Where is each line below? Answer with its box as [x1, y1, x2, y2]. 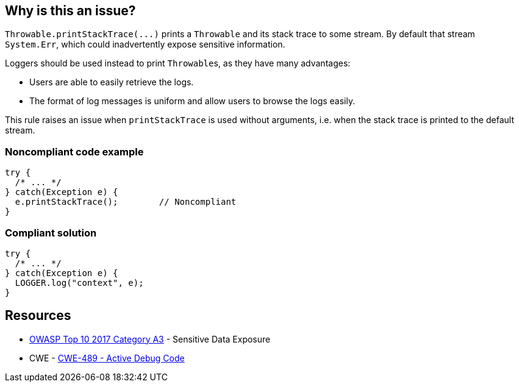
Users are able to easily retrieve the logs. [29, 77, 194, 88]
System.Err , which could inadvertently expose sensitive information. [5, 39, 285, 50]
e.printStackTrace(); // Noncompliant [15, 197, 237, 207]
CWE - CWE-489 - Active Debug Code [29, 352, 185, 363]
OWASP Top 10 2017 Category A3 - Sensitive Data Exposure [29, 333, 271, 344]
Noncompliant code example [5, 145, 144, 158]
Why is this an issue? [5, 3, 136, 18]
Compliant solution [5, 226, 97, 239]
